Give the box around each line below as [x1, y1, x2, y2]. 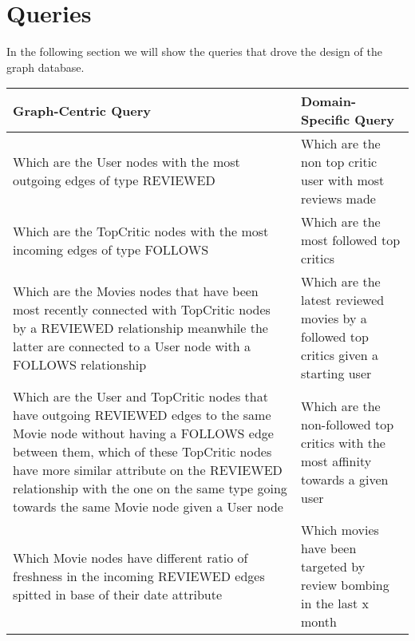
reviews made [301, 189, 376, 208]
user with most [301, 171, 385, 190]
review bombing [301, 576, 389, 595]
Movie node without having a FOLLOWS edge [13, 424, 274, 443]
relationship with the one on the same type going [13, 479, 287, 498]
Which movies [301, 520, 379, 540]
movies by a [301, 309, 367, 328]
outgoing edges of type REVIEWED [13, 171, 215, 190]
